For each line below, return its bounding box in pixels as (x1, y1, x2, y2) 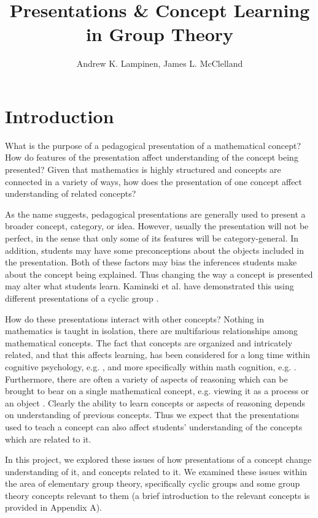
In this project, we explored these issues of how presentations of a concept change (5, 453, 312, 466)
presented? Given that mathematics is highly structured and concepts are (5, 163, 281, 176)
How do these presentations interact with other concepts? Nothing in (5, 312, 264, 325)
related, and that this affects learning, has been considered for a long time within (5, 348, 311, 361)
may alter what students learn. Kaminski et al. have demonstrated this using (5, 280, 294, 292)
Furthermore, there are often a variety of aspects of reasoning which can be (5, 372, 288, 385)
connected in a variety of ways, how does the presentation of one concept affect (5, 175, 303, 188)
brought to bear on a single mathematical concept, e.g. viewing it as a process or (5, 384, 309, 397)
